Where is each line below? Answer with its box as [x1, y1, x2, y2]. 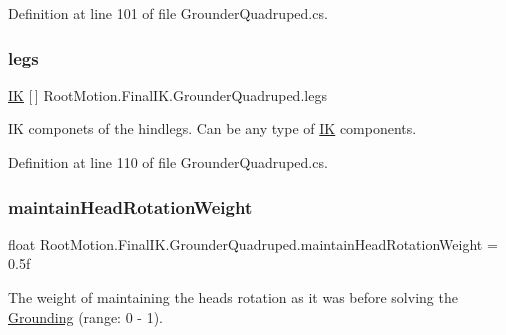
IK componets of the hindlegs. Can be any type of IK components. [8, 118, 417, 139]
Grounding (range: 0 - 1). [8, 306, 163, 327]
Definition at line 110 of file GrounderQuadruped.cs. [8, 152, 328, 172]
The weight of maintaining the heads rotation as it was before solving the [8, 287, 458, 307]
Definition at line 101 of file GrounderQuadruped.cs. [8, 3, 328, 23]
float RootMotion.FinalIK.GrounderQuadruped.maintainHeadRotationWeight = [8, 233, 498, 254]
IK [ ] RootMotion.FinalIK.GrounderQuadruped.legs [8, 84, 327, 105]
